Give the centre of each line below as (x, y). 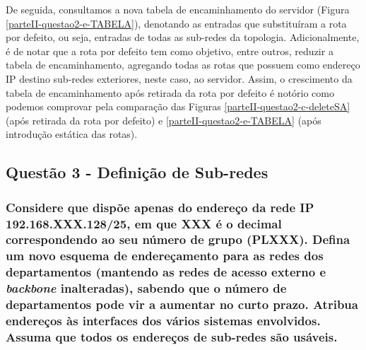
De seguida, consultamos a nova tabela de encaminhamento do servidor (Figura (178, 9)
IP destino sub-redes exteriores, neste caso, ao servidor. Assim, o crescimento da (179, 78)
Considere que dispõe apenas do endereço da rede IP (160, 207)
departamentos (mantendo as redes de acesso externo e (166, 272)
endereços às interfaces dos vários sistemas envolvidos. (163, 321)
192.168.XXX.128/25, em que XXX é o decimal (144, 223)
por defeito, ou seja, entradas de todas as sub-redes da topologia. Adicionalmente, (183, 37)
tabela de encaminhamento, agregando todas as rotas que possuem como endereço (183, 65)
